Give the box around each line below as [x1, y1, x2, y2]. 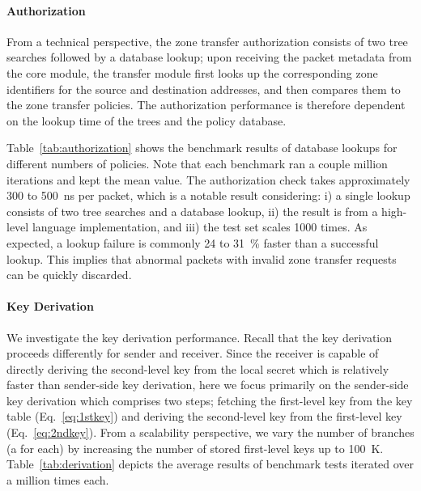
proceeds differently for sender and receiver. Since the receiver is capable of [6, 345, 379, 362]
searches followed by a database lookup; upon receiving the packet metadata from [6, 49, 412, 66]
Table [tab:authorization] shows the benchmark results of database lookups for [6, 139, 398, 156]
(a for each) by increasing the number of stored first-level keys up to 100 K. [6, 439, 384, 456]
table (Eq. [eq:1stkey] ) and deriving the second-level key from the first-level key [6, 408, 402, 425]
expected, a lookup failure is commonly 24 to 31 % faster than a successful [6, 234, 379, 251]
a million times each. [6, 471, 109, 488]
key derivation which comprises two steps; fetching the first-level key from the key [6, 392, 413, 408]
